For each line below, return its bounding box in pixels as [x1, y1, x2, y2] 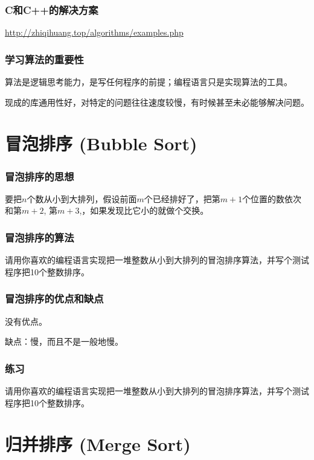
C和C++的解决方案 [5, 2, 98, 17]
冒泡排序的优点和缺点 [5, 291, 104, 306]
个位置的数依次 [242, 192, 302, 205]
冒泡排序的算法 [5, 229, 74, 244]
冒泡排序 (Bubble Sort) [5, 131, 197, 156]
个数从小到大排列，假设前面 [27, 192, 137, 205]
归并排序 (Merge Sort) [5, 432, 191, 456]
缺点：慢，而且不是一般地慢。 [5, 335, 123, 348]
